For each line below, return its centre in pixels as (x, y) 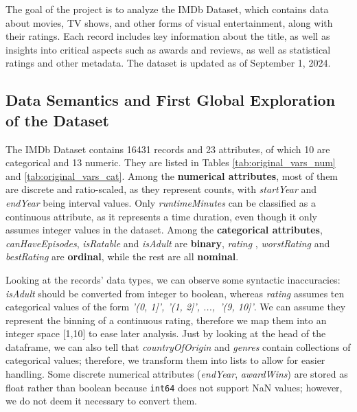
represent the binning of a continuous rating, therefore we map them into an (166, 320)
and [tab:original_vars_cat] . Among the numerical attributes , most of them (172, 175)
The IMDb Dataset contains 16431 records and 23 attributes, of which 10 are (168, 149)
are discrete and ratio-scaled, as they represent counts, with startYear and (161, 189)
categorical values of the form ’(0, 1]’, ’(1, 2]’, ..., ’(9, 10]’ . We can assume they (176, 307)
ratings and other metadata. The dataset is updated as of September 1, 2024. (168, 63)
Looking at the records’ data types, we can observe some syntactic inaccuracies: (173, 279)
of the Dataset (57, 120)
